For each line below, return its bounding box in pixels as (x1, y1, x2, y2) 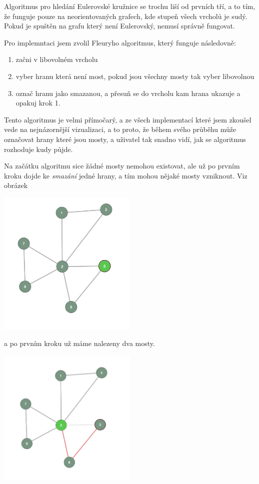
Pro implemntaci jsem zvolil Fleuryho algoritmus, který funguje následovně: (4, 37, 236, 47)
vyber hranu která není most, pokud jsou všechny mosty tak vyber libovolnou (15, 70, 254, 81)
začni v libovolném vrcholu (15, 54, 98, 64)
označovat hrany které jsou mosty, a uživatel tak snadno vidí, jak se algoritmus (4, 133, 246, 144)
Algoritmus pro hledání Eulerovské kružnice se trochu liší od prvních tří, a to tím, (4, 1, 255, 11)
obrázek (4, 180, 28, 190)
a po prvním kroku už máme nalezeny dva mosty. (4, 338, 155, 348)
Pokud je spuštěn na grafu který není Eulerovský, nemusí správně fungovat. (4, 20, 235, 31)
